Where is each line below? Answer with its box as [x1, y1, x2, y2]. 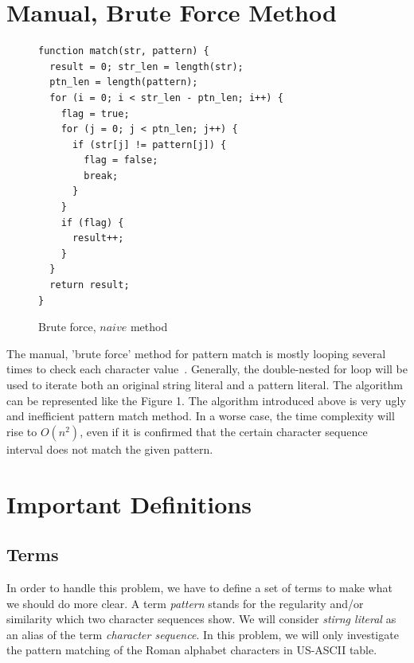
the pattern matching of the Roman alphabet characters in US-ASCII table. [6, 642, 377, 658]
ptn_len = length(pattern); [49, 76, 198, 88]
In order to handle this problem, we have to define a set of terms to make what [6, 579, 393, 595]
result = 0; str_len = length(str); [49, 60, 244, 72]
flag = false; [84, 154, 158, 166]
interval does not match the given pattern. [6, 440, 213, 457]
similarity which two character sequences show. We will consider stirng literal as [6, 610, 396, 627]
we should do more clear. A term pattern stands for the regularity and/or [6, 595, 364, 611]
